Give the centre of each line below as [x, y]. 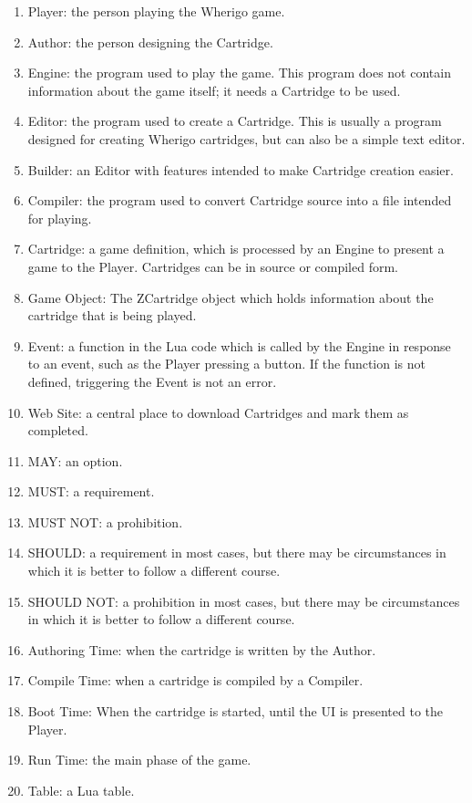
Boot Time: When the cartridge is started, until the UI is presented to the [236, 711]
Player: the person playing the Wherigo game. [156, 11]
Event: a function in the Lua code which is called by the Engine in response [239, 345]
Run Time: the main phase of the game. [139, 760]
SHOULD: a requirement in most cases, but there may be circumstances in [237, 553]
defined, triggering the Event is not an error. [152, 381]
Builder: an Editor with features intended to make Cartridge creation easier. [241, 169]
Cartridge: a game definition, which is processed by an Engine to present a [236, 249]
